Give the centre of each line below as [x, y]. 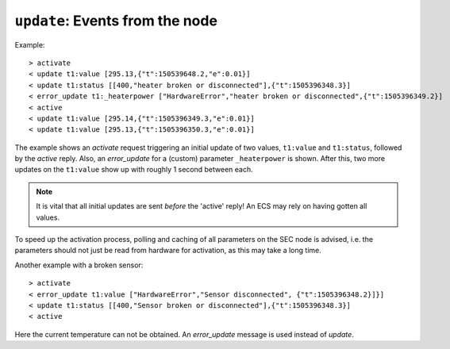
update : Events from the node [116, 21]
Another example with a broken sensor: [79, 265]
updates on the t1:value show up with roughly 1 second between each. [134, 170]
